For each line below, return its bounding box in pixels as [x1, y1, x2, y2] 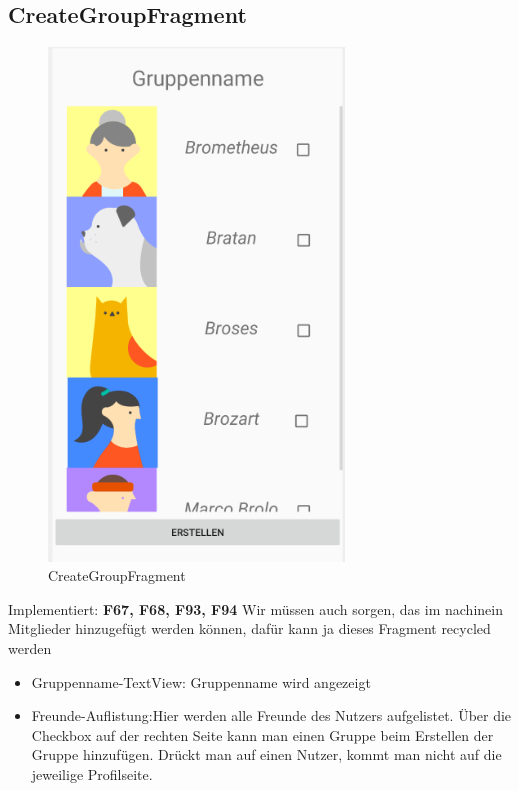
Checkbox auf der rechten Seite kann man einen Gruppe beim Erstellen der [31, 724, 494, 745]
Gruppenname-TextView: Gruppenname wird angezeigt [31, 671, 371, 692]
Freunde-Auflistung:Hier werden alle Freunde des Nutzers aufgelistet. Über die [31, 705, 512, 726]
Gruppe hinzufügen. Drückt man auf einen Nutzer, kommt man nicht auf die [31, 744, 502, 765]
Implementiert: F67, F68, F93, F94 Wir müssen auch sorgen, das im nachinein [8, 598, 503, 619]
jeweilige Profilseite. [31, 764, 153, 785]
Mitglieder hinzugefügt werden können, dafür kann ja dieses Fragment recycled [8, 618, 491, 639]
